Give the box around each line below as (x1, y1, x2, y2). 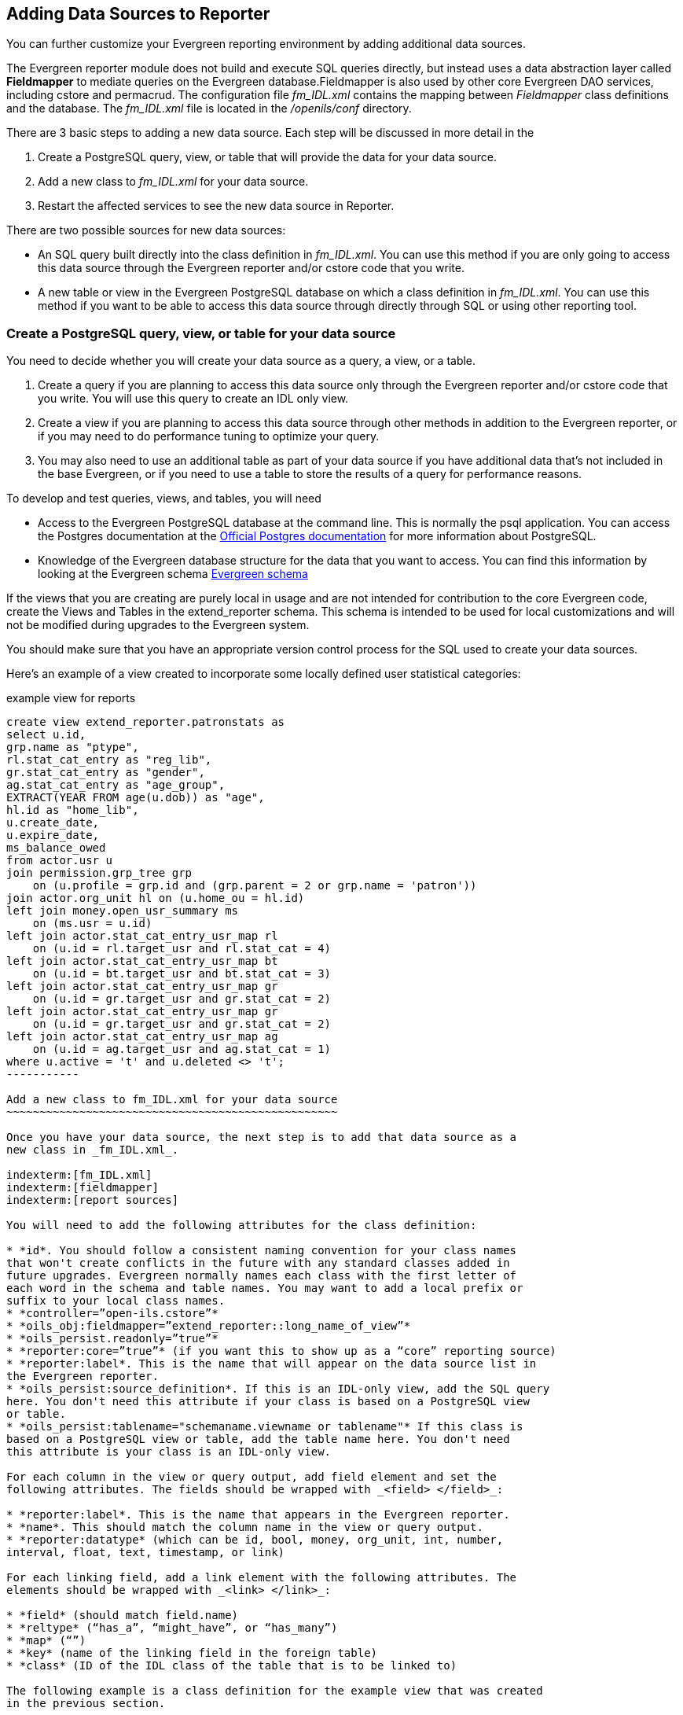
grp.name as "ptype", (6, 741, 139, 754)
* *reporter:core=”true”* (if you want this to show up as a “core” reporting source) (6, 1345, 556, 1358)
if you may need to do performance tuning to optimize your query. (38, 429, 380, 443)
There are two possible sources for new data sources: (6, 223, 286, 237)
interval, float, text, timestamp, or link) (6, 1546, 285, 1559)
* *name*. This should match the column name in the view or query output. (6, 1521, 483, 1534)
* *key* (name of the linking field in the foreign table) (6, 1647, 378, 1660)
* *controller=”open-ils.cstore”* (6, 1307, 218, 1320)
